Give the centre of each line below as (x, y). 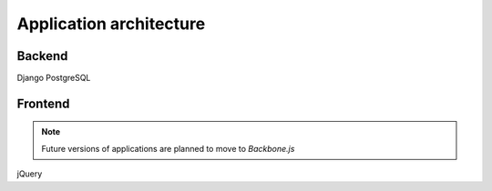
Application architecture (111, 24)
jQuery (30, 174)
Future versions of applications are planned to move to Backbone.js (168, 148)
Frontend (43, 103)
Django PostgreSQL (54, 78)
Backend (42, 56)
